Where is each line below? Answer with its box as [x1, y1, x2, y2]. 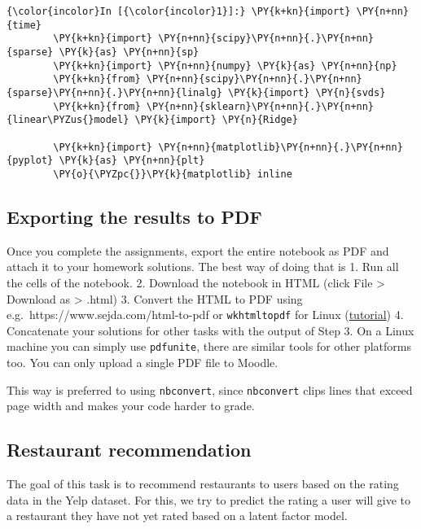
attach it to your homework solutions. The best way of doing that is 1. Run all [7, 258, 399, 275]
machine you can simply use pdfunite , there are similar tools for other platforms [7, 338, 411, 355]
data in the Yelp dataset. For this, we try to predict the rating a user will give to [7, 491, 411, 508]
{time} [7, 19, 42, 31]
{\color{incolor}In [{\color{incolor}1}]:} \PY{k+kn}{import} [7, 6, 351, 17]
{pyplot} [7, 155, 54, 167]
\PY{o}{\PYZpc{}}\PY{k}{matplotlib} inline [53, 168, 292, 180]
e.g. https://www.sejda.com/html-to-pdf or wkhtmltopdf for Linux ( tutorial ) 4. [7, 306, 404, 323]
